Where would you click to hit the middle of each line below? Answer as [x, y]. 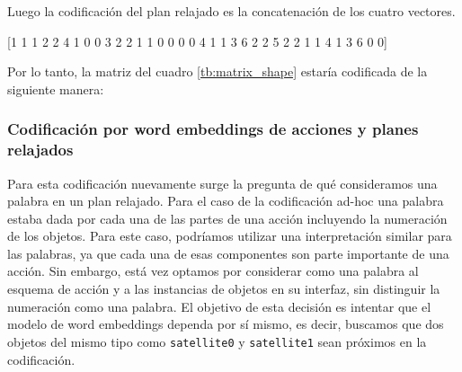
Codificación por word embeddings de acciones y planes [213, 129]
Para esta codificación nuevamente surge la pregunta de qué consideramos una [222, 183]
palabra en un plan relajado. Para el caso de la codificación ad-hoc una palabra [226, 201]
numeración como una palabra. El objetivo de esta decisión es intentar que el [219, 306]
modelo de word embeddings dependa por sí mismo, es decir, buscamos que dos [226, 324]
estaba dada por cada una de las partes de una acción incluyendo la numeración [227, 218]
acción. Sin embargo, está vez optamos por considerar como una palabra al [213, 271]
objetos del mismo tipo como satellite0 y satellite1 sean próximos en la [217, 341]
